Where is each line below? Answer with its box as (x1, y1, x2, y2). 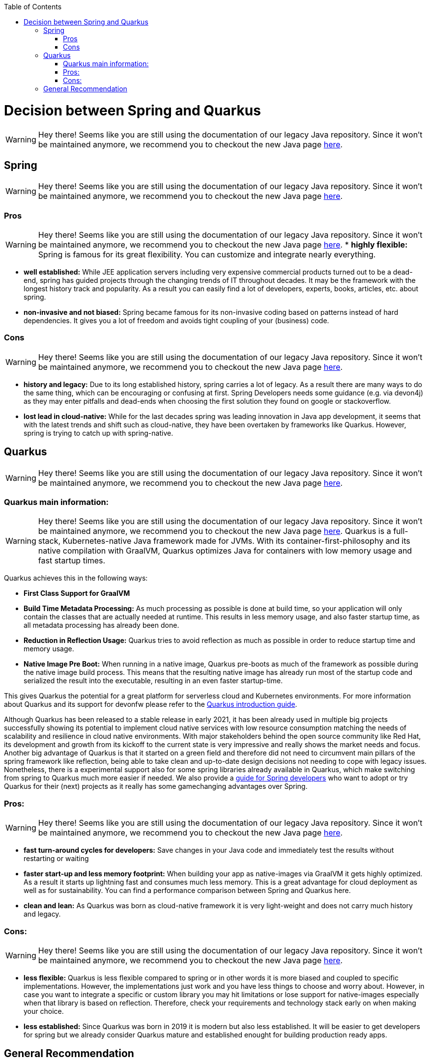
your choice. (24, 1006, 64, 1015)
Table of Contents (4, 2, 62, 11)
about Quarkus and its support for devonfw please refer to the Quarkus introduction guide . (4, 700, 297, 709)
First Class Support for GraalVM (24, 589, 130, 598)
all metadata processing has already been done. (24, 621, 179, 630)
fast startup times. (38, 556, 106, 566)
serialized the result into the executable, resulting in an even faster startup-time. (24, 676, 283, 685)
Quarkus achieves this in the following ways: (4, 574, 148, 583)
